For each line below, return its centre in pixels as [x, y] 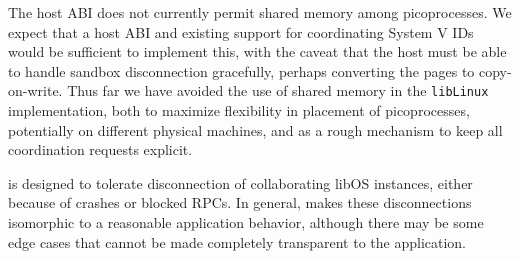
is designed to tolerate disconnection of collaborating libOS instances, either [240, 182]
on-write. [35, 90]
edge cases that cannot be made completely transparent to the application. [237, 241]
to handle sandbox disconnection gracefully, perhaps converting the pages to [241, 70]
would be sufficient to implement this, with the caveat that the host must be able [257, 51]
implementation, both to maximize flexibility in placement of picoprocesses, [239, 110]
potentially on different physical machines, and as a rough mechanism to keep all [255, 129]
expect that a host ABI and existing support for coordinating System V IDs [241, 31]
